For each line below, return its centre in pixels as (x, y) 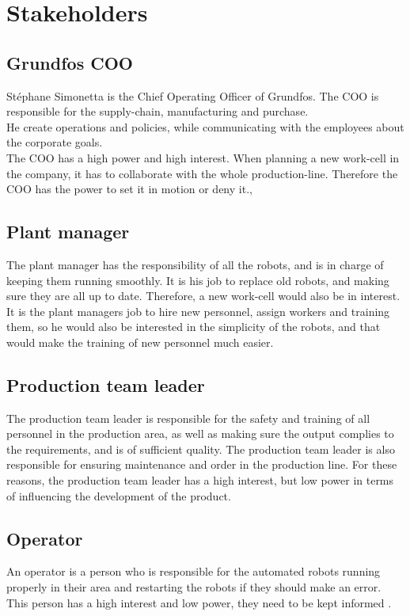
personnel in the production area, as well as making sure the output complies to (200, 433)
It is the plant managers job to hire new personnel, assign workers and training (198, 311)
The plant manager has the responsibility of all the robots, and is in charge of (195, 264)
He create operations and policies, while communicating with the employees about (205, 126)
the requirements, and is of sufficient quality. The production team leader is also (201, 449)
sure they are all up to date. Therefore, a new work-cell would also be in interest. (203, 296)
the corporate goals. (55, 142)
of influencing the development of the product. (119, 495)
